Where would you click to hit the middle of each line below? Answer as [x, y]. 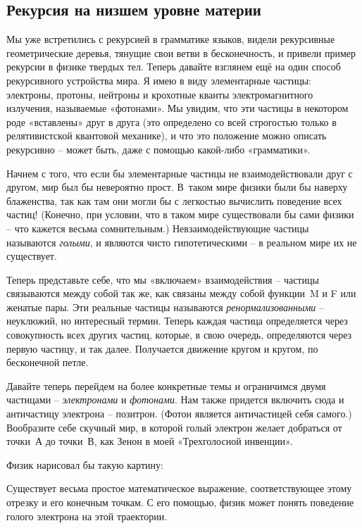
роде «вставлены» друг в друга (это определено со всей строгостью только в [171, 121]
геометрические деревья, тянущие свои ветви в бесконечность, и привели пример [181, 52]
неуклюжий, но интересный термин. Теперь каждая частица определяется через [177, 321]
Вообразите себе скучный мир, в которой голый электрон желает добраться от [174, 427]
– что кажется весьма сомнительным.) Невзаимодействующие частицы [158, 228]
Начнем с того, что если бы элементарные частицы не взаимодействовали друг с [180, 173]
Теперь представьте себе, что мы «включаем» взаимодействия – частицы [163, 279]
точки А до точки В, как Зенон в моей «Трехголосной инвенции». [150, 441]
